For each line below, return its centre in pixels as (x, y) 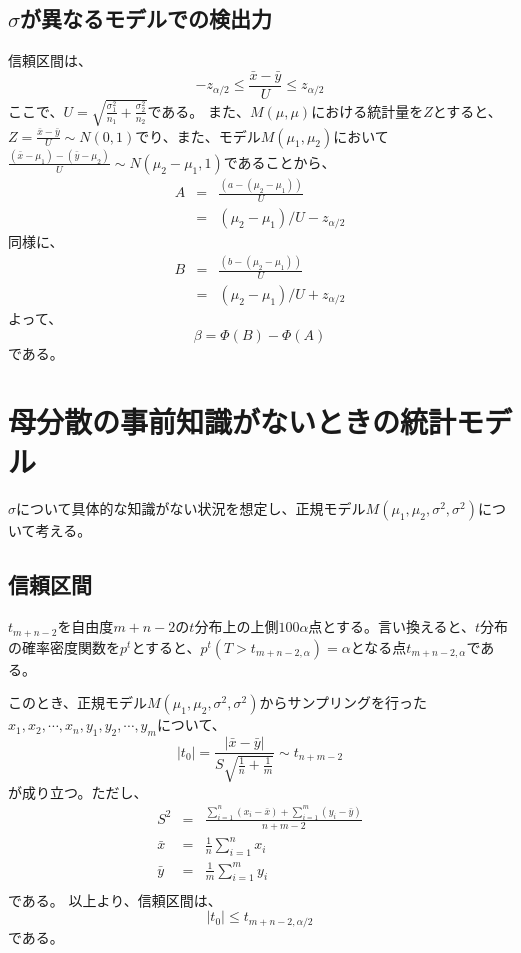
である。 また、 (198, 110)
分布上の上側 (236, 626)
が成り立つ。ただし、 (78, 791)
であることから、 (279, 161)
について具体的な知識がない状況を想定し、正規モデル (191, 508)
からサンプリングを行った (343, 702)
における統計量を (367, 110)
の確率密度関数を (64, 646)
